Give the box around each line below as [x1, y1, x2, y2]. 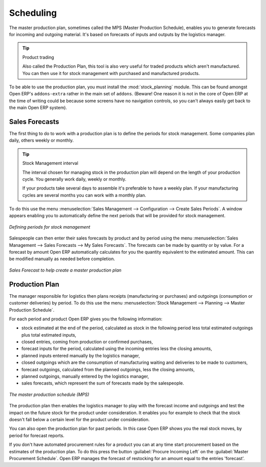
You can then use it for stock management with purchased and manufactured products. [22, 70, 200, 76]
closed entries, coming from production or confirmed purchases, [21, 339, 153, 345]
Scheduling [9, 7, 57, 18]
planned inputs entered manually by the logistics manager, [21, 352, 140, 358]
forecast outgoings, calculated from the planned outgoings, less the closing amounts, [21, 366, 195, 372]
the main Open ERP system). [9, 105, 67, 111]
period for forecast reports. [9, 432, 65, 438]
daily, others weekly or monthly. [9, 137, 74, 143]
